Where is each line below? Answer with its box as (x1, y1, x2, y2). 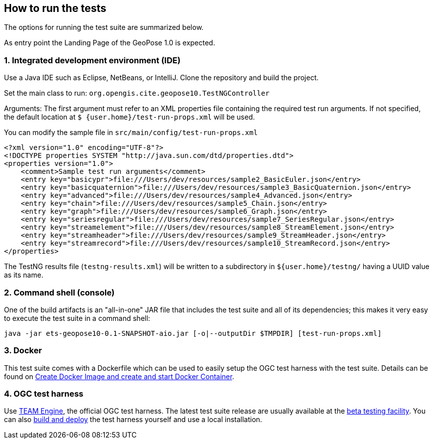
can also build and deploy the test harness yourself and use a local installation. (4, 415, 262, 424)
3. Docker (4, 345, 42, 356)
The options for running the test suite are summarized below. (4, 23, 204, 32)
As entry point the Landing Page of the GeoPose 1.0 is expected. (4, 38, 216, 47)
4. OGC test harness (4, 389, 84, 399)
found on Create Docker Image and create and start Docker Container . (4, 372, 234, 381)
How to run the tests (4, 2, 107, 14)
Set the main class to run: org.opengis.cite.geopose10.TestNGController (4, 89, 270, 98)
